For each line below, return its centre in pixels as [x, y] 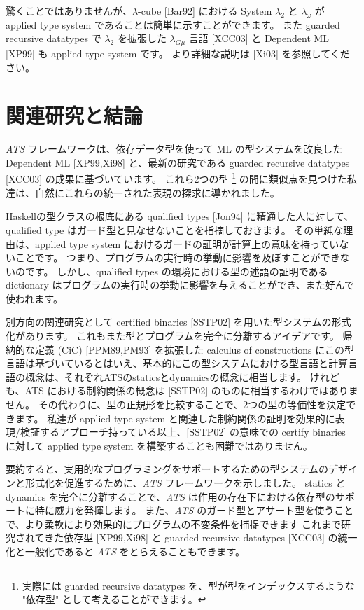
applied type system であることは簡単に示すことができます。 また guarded [173, 24]
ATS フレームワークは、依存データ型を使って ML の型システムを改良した [174, 149]
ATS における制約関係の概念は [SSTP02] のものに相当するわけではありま [191, 390]
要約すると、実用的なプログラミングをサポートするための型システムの [167, 469]
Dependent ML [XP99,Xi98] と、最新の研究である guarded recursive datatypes [178, 162]
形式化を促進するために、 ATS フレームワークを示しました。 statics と [185, 483]
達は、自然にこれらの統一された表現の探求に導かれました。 [143, 192]
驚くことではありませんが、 [69, 11]
